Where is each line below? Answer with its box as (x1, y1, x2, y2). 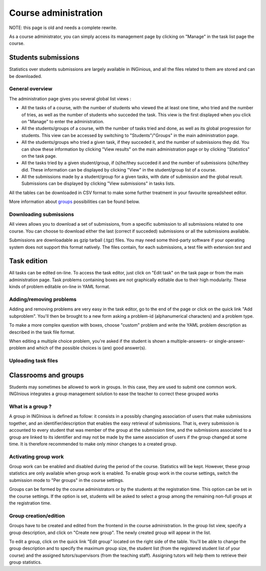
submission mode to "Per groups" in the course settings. (9, 477, 124, 483)
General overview (9, 85, 53, 92)
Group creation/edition (9, 512, 65, 519)
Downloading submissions (9, 211, 74, 218)
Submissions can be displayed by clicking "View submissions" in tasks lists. (21, 180, 175, 187)
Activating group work (9, 453, 64, 460)
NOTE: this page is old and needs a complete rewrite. (9, 25, 118, 31)
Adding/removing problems (9, 296, 77, 302)
